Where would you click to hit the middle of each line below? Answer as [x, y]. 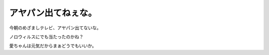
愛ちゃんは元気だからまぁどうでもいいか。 [53, 46]
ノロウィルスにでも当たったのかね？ [46, 37]
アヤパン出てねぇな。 [53, 13]
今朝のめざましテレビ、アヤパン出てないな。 [55, 28]
